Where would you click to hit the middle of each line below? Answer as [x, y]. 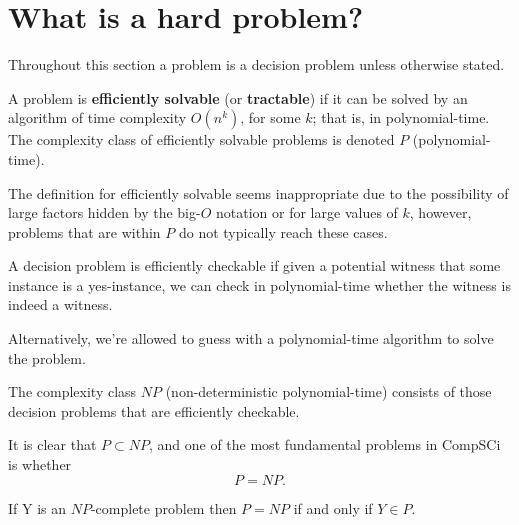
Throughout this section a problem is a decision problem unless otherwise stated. [256, 64]
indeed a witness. [60, 304]
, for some [270, 117]
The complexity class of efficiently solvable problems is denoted [201, 139]
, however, [440, 212]
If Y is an [37, 507]
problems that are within [84, 231]
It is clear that [52, 444]
